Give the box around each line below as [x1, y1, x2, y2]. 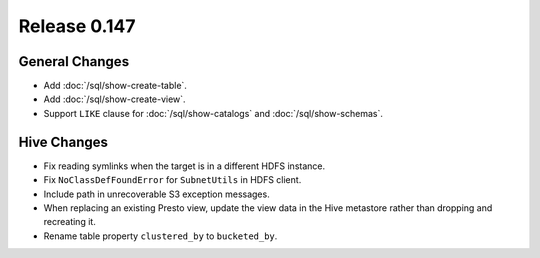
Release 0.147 [18, 15, 136, 37]
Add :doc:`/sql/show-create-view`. [43, 93, 186, 105]
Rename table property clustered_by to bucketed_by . [43, 230, 278, 242]
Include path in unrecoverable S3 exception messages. [43, 188, 270, 200]
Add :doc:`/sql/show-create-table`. [43, 80, 187, 92]
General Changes [18, 53, 130, 70]
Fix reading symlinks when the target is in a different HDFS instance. [43, 160, 326, 172]
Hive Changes [18, 133, 109, 150]
